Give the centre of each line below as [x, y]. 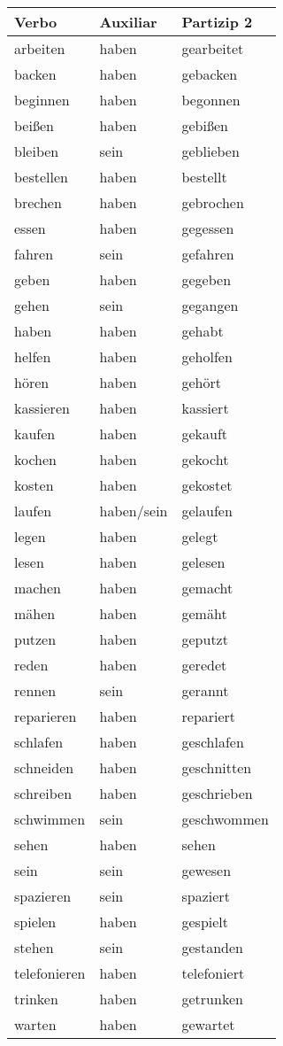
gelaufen [207, 511]
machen [38, 588]
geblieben [210, 151]
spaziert [206, 896]
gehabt [203, 331]
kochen [36, 459]
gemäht [204, 613]
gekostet [207, 485]
